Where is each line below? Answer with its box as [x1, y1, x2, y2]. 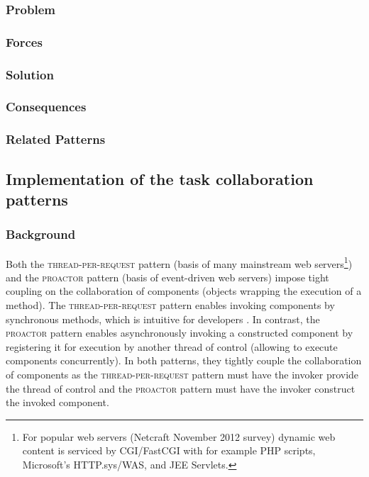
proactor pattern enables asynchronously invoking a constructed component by [6, 325, 353, 340]
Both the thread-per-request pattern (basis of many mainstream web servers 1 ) [6, 254, 353, 271]
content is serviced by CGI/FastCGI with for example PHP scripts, [22, 443, 316, 458]
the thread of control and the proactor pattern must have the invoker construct [6, 381, 356, 395]
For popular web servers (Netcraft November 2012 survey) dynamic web [22, 429, 336, 444]
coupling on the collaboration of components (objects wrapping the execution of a [6, 284, 362, 298]
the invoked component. [6, 395, 109, 410]
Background [6, 225, 76, 243]
